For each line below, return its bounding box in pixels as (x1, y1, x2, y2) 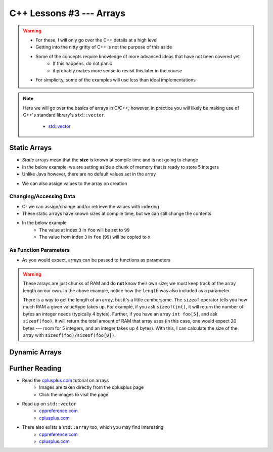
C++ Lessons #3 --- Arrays (9, 8, 126, 19)
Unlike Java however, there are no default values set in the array (22, 171, 156, 177)
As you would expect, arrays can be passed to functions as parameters (22, 257, 171, 263)
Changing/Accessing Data (9, 193, 76, 200)
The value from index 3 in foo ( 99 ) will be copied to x (39, 234, 151, 240)
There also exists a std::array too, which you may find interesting (22, 424, 164, 430)
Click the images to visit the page (39, 391, 109, 397)
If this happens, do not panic (53, 61, 112, 67)
